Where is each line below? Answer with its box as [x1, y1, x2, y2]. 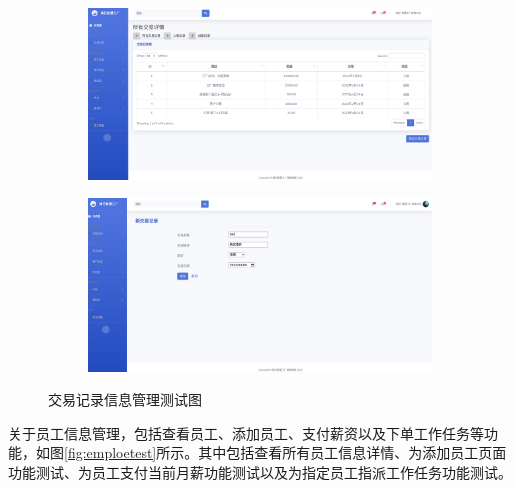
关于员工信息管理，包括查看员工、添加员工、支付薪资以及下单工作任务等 [8, 422, 484, 443]
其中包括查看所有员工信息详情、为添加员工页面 [198, 442, 507, 463]
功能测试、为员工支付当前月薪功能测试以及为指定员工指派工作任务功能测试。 [8, 461, 512, 482]
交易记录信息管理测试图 [48, 389, 202, 410]
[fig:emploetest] [64, 442, 157, 463]
